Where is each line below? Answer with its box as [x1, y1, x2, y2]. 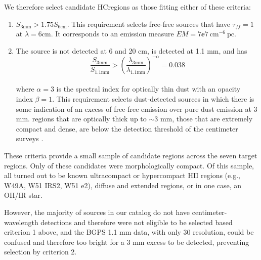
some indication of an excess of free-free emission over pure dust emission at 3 [16, 103, 257, 114]
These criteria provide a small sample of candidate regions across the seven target [4, 150, 257, 161]
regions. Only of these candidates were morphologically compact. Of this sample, [4, 160, 254, 170]
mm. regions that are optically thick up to [16, 113, 147, 124]
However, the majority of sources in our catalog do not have [4, 207, 190, 217]
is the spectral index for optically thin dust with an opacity [56, 83, 241, 94]
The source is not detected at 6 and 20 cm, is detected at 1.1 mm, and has [16, 45, 247, 56]
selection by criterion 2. [4, 246, 77, 257]
